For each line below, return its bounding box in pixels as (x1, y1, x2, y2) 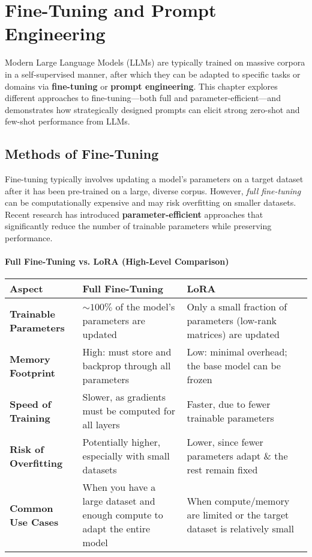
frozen (187, 372, 212, 387)
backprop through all (82, 359, 171, 373)
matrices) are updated (187, 327, 280, 342)
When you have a (82, 480, 156, 494)
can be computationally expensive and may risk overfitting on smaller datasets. (5, 196, 296, 209)
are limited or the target (187, 508, 289, 522)
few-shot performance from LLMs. (5, 115, 130, 128)
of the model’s (115, 300, 175, 314)
